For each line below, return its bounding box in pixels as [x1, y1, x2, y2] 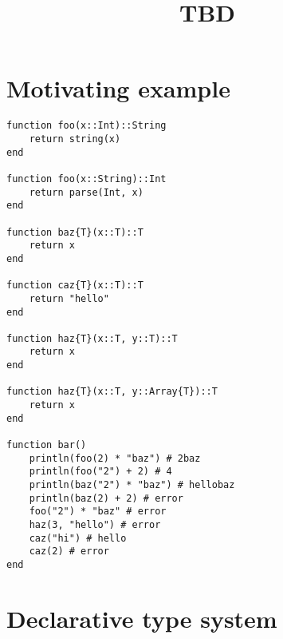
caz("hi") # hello [29, 532, 127, 544]
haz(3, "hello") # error [29, 519, 161, 530]
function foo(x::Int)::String [6, 120, 167, 132]
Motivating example [6, 72, 230, 105]
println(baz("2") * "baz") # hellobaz [29, 479, 235, 491]
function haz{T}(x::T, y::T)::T [6, 332, 178, 344]
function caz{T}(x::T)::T [6, 280, 143, 292]
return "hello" [29, 292, 109, 304]
